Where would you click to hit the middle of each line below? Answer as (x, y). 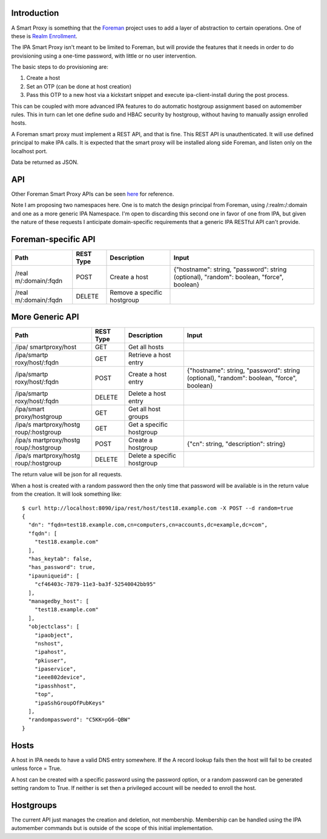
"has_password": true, (62, 567)
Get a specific (148, 425)
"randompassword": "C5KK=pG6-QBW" (79, 720)
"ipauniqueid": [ (54, 576)
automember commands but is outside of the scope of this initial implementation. (112, 828)
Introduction (35, 13)
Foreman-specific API (53, 239)
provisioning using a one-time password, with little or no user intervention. (104, 56)
